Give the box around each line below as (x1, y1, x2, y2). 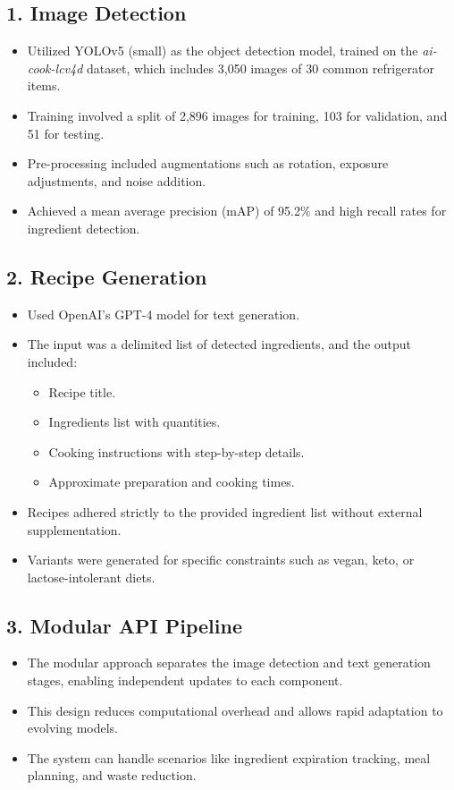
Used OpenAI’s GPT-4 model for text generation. (27, 304, 300, 323)
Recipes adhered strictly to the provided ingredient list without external (27, 502, 423, 521)
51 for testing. (27, 123, 105, 142)
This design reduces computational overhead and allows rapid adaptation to (27, 701, 443, 719)
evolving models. (27, 718, 118, 737)
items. (27, 76, 61, 95)
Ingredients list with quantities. (48, 412, 221, 431)
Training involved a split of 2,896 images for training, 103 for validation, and (27, 106, 448, 124)
